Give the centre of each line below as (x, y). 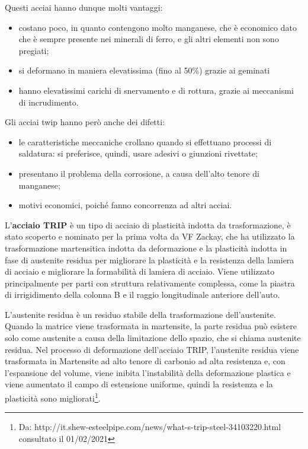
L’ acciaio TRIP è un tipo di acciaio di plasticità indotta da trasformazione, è (148, 224)
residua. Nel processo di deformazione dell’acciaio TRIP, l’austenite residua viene (152, 349)
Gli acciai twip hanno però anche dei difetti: (85, 122)
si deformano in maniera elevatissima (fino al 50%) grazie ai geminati (144, 70)
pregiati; (34, 50)
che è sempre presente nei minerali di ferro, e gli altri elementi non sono (149, 39)
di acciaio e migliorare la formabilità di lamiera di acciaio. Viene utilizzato (140, 271)
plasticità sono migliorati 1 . (53, 397)
